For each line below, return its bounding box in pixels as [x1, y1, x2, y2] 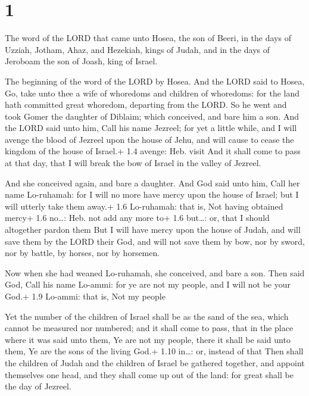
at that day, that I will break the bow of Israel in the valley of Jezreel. [5, 157, 261, 169]
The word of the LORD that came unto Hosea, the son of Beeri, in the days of [5, 32, 291, 44]
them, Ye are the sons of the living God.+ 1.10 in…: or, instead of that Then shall [5, 345, 304, 357]
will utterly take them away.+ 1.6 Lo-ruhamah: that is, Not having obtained [5, 199, 283, 212]
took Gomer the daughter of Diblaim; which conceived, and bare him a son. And [5, 110, 299, 122]
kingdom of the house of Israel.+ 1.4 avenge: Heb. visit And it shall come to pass [5, 145, 301, 157]
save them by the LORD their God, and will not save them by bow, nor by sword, [5, 235, 305, 247]
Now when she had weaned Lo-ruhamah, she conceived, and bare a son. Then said [5, 266, 305, 279]
